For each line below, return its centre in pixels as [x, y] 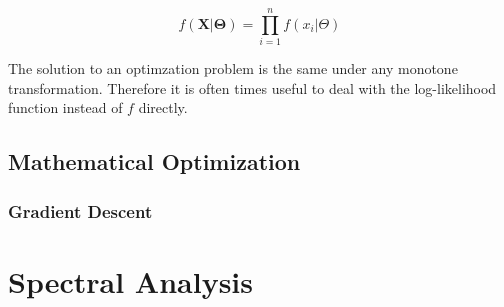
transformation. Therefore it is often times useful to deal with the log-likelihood [252, 87]
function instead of [65, 107]
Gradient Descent [80, 210]
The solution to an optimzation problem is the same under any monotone [233, 68]
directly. [163, 107]
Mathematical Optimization [154, 161]
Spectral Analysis [131, 280]
